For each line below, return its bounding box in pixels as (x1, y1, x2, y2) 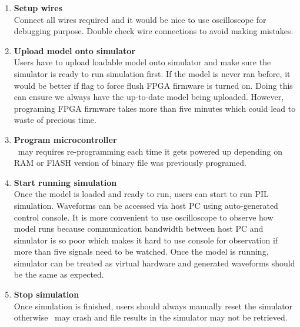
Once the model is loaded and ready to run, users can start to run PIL (14, 188, 269, 200)
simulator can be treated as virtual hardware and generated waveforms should (14, 256, 295, 269)
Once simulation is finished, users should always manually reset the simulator (14, 299, 293, 312)
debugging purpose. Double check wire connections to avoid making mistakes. (14, 25, 294, 37)
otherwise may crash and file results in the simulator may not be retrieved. (14, 311, 288, 323)
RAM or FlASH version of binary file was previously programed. (14, 156, 247, 169)
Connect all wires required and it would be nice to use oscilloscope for (14, 13, 266, 25)
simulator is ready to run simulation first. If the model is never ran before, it (14, 67, 291, 79)
